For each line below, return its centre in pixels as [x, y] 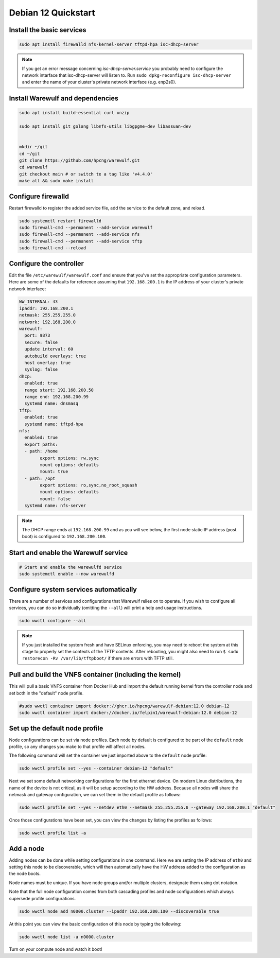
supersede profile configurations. [43, 898]
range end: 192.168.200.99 [57, 397]
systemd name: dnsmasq [52, 404]
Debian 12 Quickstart [52, 13]
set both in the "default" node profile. [46, 693]
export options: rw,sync [69, 458]
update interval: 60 [49, 349]
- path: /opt [40, 478]
